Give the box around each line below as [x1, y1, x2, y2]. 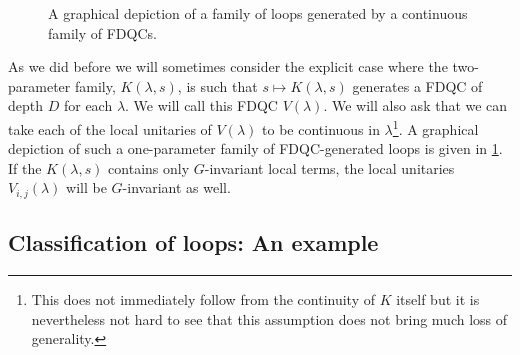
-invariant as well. [122, 177, 231, 198]
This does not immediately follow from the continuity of [31, 289, 375, 310]
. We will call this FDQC [125, 95, 278, 116]
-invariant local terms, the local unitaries [204, 157, 455, 178]
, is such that [177, 75, 258, 96]
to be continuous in [262, 118, 380, 139]
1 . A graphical [392, 115, 479, 139]
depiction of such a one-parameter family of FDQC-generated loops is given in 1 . [8, 138, 503, 159]
